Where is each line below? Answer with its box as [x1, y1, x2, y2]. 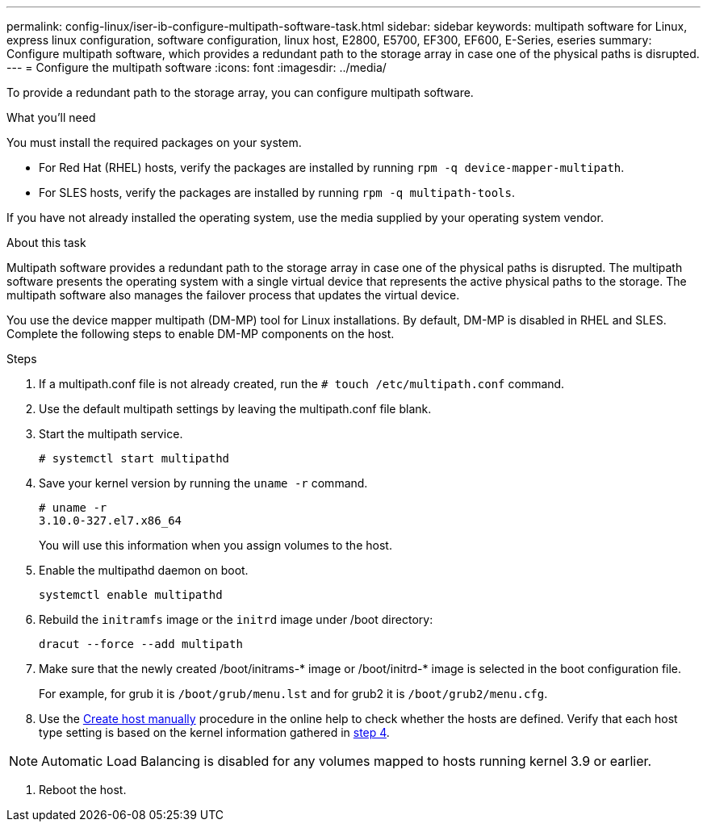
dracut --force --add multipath [39, 638, 243, 650]
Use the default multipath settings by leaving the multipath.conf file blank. [39, 402, 432, 416]
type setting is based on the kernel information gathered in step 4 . [39, 726, 390, 739]
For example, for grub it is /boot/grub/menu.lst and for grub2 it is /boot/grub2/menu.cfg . [39, 687, 548, 700]
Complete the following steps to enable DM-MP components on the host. [6, 327, 395, 341]
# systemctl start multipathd [39, 452, 230, 465]
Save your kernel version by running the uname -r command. [39, 476, 368, 490]
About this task [6, 236, 86, 249]
